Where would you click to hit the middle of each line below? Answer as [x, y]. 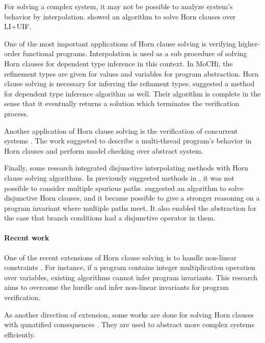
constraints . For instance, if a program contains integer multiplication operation [130, 267]
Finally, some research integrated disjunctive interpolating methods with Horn [126, 168]
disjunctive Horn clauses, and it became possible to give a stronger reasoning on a [132, 198]
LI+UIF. [18, 26]
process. [17, 113]
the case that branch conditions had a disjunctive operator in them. [110, 218]
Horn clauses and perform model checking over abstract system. [104, 150]
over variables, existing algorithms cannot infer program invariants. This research [131, 277]
